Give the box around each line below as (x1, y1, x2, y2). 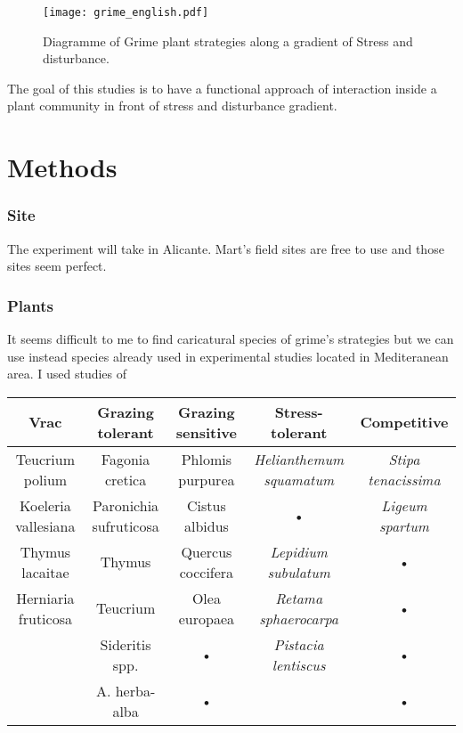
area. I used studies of (7, 364, 127, 383)
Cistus (187, 494, 226, 516)
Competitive (360, 411, 449, 433)
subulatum (267, 561, 330, 582)
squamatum (264, 468, 335, 490)
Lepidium (270, 541, 328, 562)
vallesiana (15, 515, 76, 536)
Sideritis (100, 633, 151, 655)
